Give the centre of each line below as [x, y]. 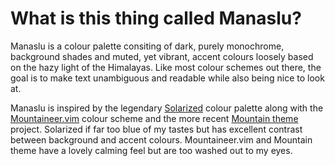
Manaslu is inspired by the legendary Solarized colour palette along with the [167, 108]
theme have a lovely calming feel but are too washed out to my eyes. [151, 150]
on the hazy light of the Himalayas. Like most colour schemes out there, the [166, 67]
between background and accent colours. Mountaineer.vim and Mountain [161, 139]
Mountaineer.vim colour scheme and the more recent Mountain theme [154, 118]
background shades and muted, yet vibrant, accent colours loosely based [162, 56]
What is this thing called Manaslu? [156, 18]
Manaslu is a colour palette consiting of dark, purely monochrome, [147, 46]
